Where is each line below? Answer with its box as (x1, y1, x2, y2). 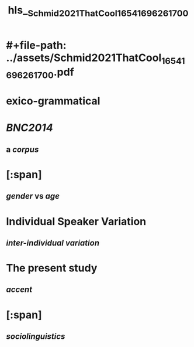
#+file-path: (6, 39, 67, 52)
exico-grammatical (6, 94, 101, 108)
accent (6, 285, 33, 295)
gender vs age (6, 191, 60, 201)
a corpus (6, 144, 39, 154)
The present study (6, 261, 98, 275)
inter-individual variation (6, 238, 99, 248)
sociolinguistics (6, 332, 65, 342)
